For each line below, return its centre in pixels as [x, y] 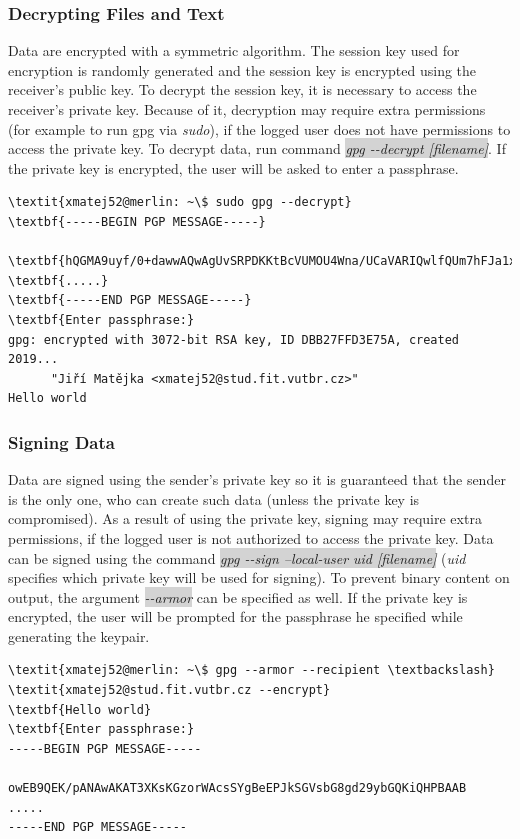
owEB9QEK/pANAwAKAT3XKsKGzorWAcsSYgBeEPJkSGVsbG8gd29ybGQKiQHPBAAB [237, 788]
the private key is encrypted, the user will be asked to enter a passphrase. [233, 167]
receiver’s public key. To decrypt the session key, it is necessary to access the [242, 89]
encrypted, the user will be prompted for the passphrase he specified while [235, 616]
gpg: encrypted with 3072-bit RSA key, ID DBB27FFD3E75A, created [234, 339]
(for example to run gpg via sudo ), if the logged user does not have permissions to [259, 128]
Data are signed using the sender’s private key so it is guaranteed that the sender [257, 479]
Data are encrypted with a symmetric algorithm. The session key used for [234, 50]
